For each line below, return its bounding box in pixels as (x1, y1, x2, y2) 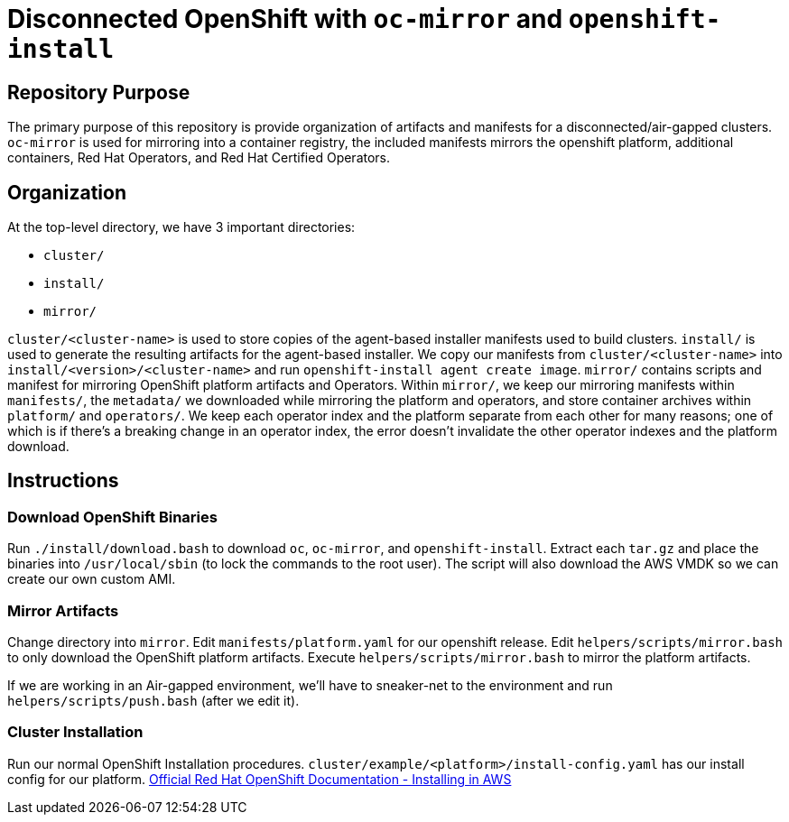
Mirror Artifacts (7, 601, 119, 620)
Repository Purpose (7, 80, 190, 104)
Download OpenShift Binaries (7, 507, 218, 526)
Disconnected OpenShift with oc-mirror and (7, 4, 563, 34)
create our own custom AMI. (7, 571, 176, 587)
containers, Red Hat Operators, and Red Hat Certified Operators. (7, 150, 391, 166)
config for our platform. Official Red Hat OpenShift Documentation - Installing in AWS (7, 771, 512, 787)
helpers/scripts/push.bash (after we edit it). (7, 692, 300, 708)
